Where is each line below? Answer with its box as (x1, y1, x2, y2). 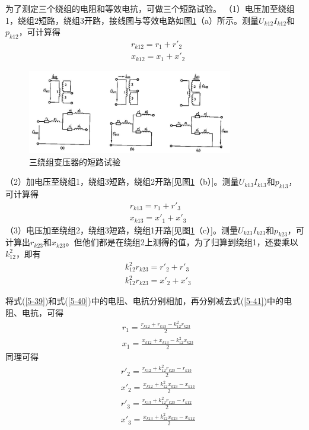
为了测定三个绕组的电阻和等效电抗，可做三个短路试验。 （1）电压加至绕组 (5, 2, 295, 14)
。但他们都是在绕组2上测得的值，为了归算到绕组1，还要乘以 (65, 236, 298, 248)
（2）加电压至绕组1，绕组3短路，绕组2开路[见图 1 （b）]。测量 (5, 175, 239, 188)
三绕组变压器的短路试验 (29, 155, 120, 167)
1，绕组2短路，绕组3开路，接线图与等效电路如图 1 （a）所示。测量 (5, 14, 259, 26)
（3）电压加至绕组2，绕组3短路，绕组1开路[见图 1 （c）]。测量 (5, 223, 238, 236)
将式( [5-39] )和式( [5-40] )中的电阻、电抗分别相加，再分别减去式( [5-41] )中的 (5, 295, 284, 307)
